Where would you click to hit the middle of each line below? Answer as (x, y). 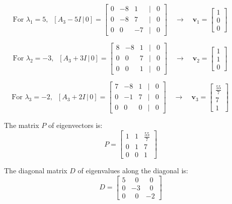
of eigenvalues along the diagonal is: (133, 171)
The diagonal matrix (36, 171)
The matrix (22, 125)
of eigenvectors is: (75, 125)
